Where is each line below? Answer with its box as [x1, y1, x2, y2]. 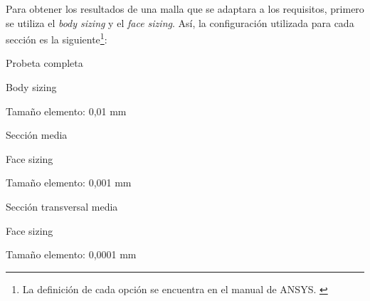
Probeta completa [6, 56, 83, 70]
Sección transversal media [6, 199, 118, 213]
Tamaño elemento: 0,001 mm [6, 175, 132, 190]
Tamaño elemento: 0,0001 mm [6, 247, 137, 262]
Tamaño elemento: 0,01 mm [6, 103, 127, 118]
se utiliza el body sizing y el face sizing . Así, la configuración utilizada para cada [6, 15, 354, 30]
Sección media [6, 127, 68, 142]
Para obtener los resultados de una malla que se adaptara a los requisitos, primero [6, 1, 364, 16]
